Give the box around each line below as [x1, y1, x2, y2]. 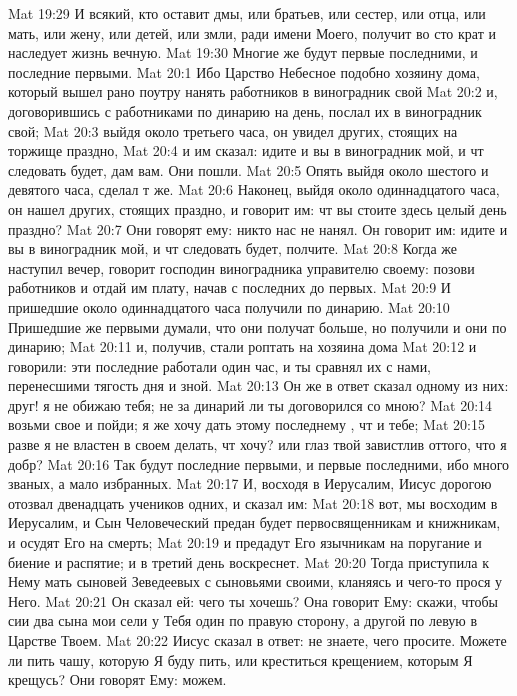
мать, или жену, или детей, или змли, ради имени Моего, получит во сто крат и [8, 22, 496, 43]
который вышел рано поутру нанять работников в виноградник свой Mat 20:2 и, [8, 81, 498, 102]
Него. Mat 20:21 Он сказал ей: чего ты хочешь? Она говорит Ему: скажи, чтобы [8, 590, 498, 611]
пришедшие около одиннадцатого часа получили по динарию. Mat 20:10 [8, 296, 450, 317]
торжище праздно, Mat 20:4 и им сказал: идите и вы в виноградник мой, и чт [8, 140, 484, 161]
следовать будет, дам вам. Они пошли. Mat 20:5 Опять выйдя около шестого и [8, 159, 489, 180]
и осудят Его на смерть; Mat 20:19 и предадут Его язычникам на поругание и [8, 532, 482, 553]
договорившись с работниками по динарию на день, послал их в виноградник [8, 100, 482, 121]
